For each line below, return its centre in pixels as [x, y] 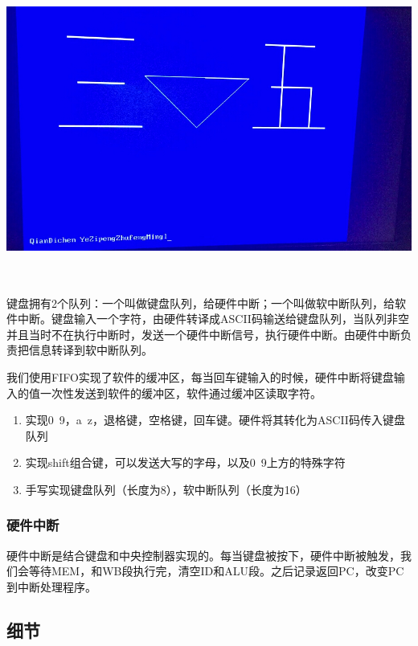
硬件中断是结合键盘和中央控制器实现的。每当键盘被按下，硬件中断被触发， [203, 555]
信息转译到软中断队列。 [90, 350]
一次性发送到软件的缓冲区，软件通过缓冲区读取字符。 [180, 393]
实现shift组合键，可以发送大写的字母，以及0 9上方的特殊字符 [185, 462]
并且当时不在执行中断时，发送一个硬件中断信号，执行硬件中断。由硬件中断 [203, 334]
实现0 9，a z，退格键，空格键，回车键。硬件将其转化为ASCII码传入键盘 [215, 420]
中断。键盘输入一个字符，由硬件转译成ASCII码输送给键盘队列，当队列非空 [213, 319]
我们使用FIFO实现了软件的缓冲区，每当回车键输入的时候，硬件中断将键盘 [200, 376]
